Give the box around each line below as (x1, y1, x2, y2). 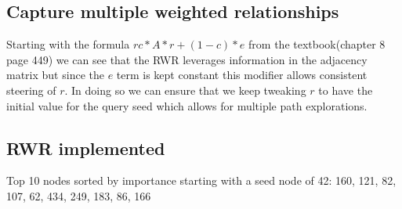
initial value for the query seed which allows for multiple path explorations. (6, 97, 368, 114)
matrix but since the (6, 67, 104, 83)
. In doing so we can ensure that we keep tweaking (64, 81, 306, 98)
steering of (6, 81, 56, 98)
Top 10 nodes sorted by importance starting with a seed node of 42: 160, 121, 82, (6, 172, 397, 189)
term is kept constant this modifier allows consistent (116, 67, 368, 83)
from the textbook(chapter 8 (248, 36, 386, 52)
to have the (318, 81, 373, 98)
